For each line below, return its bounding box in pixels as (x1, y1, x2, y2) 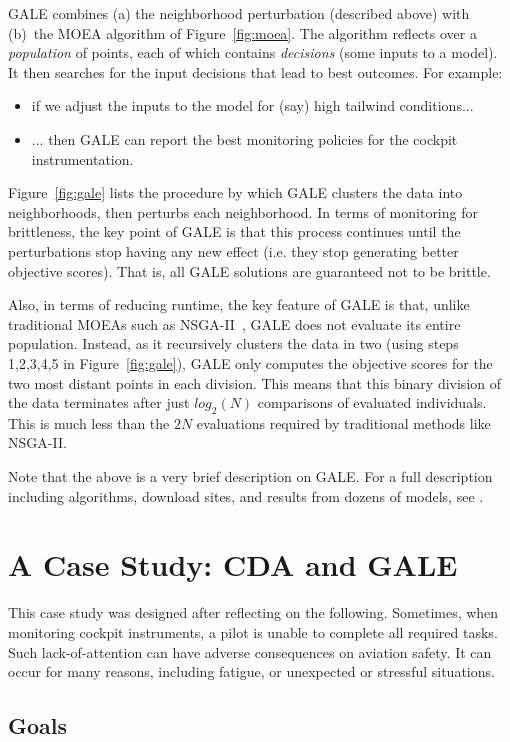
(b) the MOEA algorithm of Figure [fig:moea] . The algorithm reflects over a (8, 22, 477, 43)
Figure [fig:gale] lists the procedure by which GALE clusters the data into (8, 182, 463, 203)
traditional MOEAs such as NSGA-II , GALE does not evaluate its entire (8, 313, 461, 334)
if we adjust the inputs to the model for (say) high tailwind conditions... (31, 95, 474, 116)
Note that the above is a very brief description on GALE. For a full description (8, 466, 493, 487)
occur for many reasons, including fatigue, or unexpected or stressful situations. (8, 661, 495, 682)
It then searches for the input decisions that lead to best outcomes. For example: (8, 61, 503, 82)
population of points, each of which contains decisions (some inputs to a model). (8, 42, 498, 63)
